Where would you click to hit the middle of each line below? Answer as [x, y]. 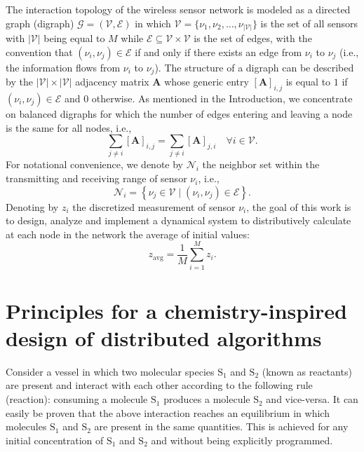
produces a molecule [207, 399]
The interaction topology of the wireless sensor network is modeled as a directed [178, 9]
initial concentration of [55, 440]
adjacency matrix [112, 82]
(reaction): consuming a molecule [77, 399]
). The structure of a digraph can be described [254, 67]
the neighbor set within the [261, 164]
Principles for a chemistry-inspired [176, 310]
